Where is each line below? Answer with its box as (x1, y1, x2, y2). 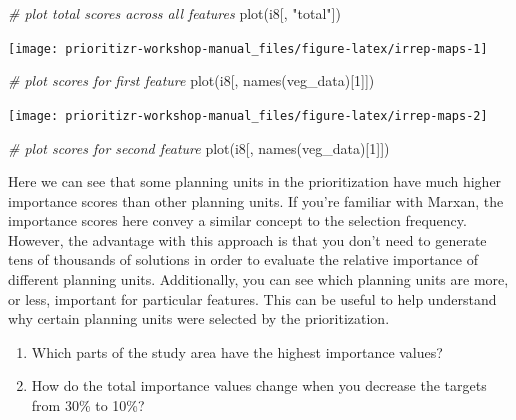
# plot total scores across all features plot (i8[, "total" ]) (8, 3, 341, 23)
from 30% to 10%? (31, 395, 145, 416)
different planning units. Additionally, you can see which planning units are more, (8, 269, 509, 290)
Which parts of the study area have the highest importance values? (31, 341, 443, 362)
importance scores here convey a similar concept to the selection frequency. (8, 210, 467, 231)
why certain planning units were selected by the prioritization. (8, 308, 390, 329)
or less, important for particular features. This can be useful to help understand (8, 288, 497, 309)
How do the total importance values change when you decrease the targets (31, 375, 487, 396)
